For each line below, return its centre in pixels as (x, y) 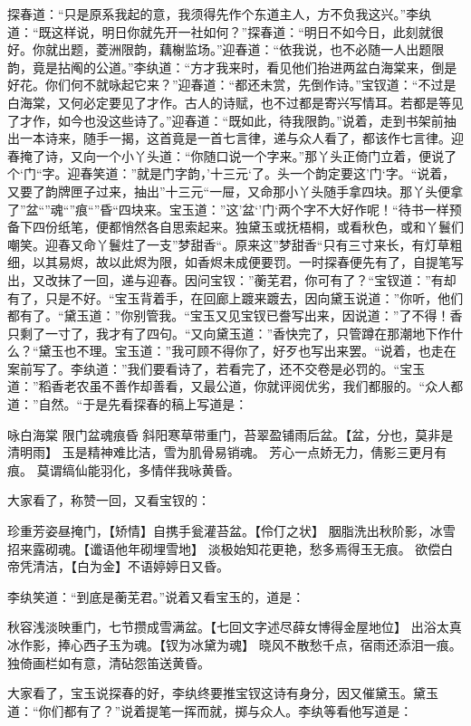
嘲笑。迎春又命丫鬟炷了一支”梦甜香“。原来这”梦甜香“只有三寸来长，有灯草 (229, 244)
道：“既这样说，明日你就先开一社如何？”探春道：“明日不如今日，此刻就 (219, 31)
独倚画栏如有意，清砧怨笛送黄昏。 (109, 662)
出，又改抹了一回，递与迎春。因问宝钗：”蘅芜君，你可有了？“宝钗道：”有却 (232, 279)
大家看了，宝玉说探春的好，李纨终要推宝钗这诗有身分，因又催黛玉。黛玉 (223, 693)
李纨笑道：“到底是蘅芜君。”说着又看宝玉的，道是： (156, 596)
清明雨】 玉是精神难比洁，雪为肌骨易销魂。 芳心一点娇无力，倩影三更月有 (227, 452)
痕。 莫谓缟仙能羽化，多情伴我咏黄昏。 (124, 469)
